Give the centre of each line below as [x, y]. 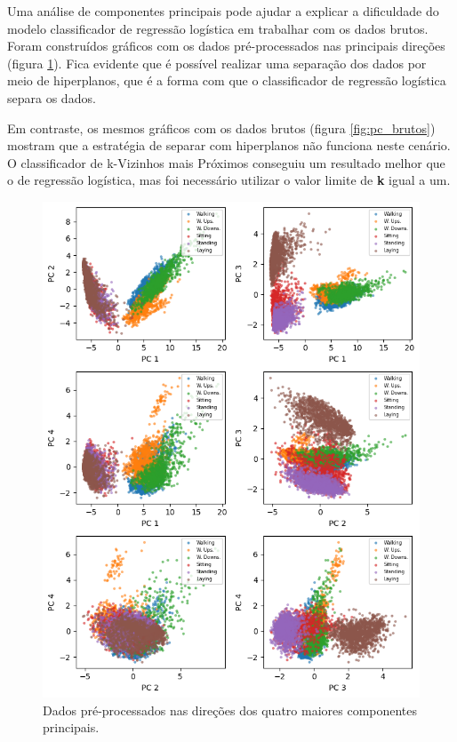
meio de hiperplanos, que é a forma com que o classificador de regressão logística [227, 80]
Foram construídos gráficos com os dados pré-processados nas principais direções [226, 46]
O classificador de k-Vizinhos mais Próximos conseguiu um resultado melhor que [226, 162]
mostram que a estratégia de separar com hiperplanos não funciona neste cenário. [229, 145]
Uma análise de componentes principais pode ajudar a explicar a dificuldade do [223, 11]
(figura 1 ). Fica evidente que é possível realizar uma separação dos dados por [217, 63]
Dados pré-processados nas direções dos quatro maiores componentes [230, 710]
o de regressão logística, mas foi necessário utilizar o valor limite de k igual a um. [229, 180]
